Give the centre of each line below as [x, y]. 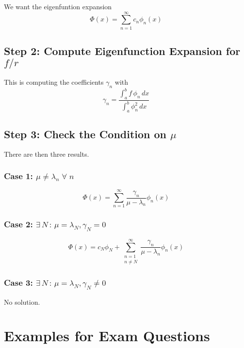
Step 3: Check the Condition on [85, 134]
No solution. [22, 302]
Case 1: [18, 175]
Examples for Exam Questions [107, 335]
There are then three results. [47, 154]
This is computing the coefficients [54, 82]
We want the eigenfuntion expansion [58, 6]
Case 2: [18, 224]
